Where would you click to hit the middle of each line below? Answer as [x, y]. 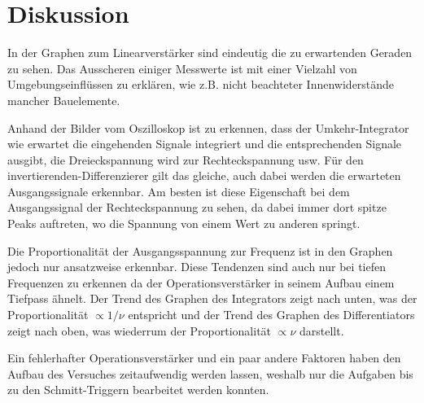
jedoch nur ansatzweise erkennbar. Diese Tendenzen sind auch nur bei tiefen [197, 267]
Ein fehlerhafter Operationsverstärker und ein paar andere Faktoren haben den [204, 358]
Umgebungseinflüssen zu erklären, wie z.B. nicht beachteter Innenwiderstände [201, 84]
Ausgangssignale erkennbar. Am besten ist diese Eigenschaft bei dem [179, 191]
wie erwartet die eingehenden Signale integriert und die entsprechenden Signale [205, 144]
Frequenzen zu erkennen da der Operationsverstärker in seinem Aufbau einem [201, 282]
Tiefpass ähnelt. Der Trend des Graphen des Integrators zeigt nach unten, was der [212, 298]
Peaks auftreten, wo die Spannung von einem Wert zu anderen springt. [184, 223]
